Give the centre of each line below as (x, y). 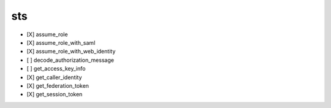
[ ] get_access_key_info (56, 69)
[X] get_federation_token (58, 85)
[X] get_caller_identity (54, 77)
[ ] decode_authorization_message (70, 60)
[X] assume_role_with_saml (61, 42)
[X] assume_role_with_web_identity (71, 52)
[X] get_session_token (55, 94)
